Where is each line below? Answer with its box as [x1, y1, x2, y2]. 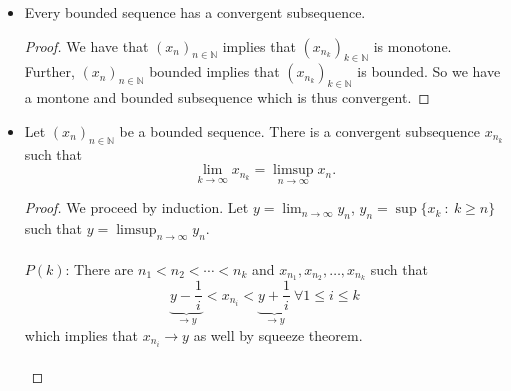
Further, [24, 61, 75, 82]
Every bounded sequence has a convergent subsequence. [24, 2, 366, 22]
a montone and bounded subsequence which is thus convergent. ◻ [24, 87, 430, 108]
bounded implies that [149, 61, 280, 82]
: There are [65, 258, 134, 279]
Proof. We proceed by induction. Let [24, 197, 249, 218]
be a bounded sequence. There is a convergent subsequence [119, 120, 480, 141]
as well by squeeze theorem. [193, 324, 363, 345]
